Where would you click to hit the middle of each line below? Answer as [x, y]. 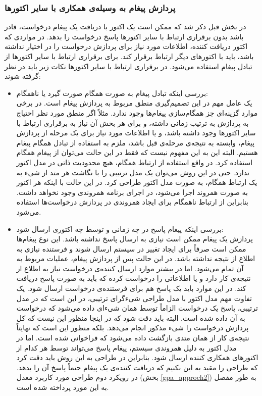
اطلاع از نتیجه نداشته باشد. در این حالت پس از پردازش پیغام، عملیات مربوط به [136, 258]
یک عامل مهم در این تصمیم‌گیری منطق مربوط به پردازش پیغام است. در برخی [134, 103]
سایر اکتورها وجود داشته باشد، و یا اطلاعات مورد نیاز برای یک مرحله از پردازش [136, 133]
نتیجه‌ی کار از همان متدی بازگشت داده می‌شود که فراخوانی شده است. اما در [133, 338]
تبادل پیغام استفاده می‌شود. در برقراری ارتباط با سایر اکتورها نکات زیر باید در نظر [128, 66]
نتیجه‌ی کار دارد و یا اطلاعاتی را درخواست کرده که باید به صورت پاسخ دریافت [134, 278]
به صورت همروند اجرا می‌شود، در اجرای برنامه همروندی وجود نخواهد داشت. [132, 192]
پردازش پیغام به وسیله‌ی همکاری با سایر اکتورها [90, 7]
